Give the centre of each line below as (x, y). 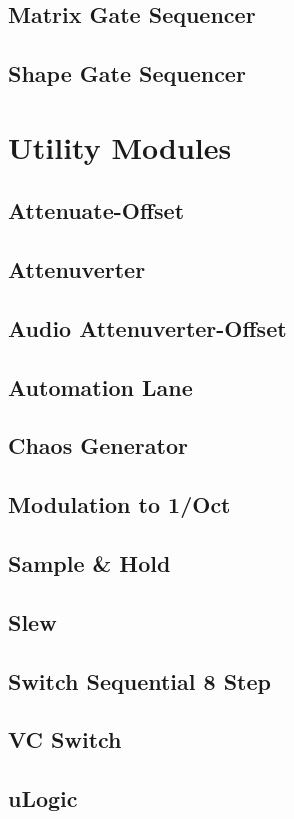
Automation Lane (100, 386)
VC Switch (65, 739)
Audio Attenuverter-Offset (147, 327)
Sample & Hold (89, 563)
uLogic (43, 798)
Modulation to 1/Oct (119, 504)
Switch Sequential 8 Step (139, 680)
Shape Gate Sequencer (127, 73)
